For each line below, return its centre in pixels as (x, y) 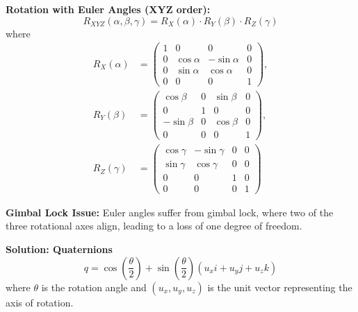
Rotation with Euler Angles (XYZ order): (108, 9)
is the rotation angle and (94, 287)
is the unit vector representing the (280, 287)
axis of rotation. (40, 302)
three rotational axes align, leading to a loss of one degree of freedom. (154, 226)
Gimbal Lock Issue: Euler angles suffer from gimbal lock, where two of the (170, 212)
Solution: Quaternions (59, 249)
